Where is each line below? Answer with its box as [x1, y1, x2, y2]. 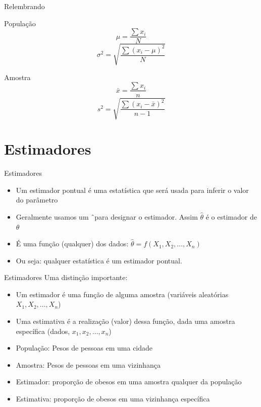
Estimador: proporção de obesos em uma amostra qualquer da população [16, 376, 242, 387]
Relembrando [4, 1, 45, 11]
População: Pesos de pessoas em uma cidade [16, 343, 153, 353]
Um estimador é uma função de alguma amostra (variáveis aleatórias [16, 289, 229, 299]
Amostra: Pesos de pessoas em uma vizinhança [16, 359, 161, 370]
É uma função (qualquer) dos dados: [16, 238, 129, 249]
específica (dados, [16, 325, 70, 336]
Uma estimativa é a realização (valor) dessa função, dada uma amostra [16, 316, 235, 326]
